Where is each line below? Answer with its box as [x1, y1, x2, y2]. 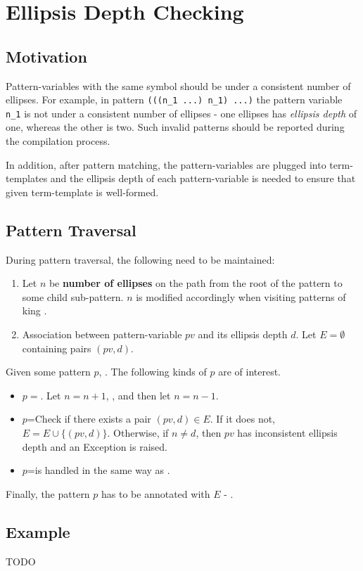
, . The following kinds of [98, 364, 207, 379]
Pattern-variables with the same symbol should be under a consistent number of [6, 78, 351, 93]
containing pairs [22, 340, 91, 355]
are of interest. [218, 364, 281, 379]
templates [6, 171, 48, 186]
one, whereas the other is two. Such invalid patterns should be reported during [6, 120, 345, 134]
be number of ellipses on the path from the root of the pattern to [49, 276, 343, 290]
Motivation [6, 45, 87, 67]
